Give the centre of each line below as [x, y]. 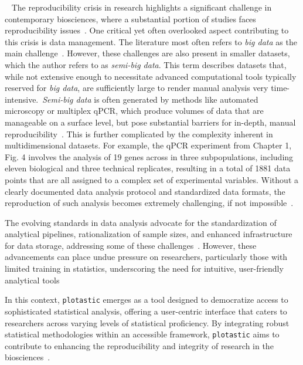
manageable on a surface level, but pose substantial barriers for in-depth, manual [150, 122]
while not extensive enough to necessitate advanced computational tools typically [151, 76]
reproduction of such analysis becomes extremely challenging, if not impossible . [149, 203]
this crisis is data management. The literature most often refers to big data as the [151, 41]
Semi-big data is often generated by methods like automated [150, 99]
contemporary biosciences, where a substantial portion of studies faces [130, 18]
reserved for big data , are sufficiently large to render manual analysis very [137, 88]
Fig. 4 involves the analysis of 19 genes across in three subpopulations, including [149, 156]
